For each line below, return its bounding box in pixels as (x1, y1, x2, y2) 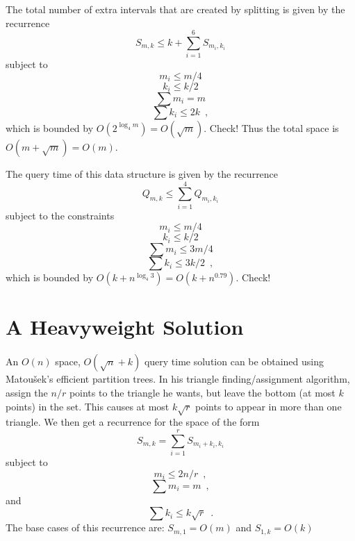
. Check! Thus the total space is (204, 120, 339, 135)
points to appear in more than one (195, 399, 342, 413)
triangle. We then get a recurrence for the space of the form (6, 415, 260, 429)
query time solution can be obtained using (144, 354, 324, 369)
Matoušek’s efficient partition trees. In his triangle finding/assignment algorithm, (6, 372, 350, 386)
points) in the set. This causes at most (6, 399, 170, 413)
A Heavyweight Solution (6, 313, 244, 341)
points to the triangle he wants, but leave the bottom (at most (69, 385, 336, 399)
